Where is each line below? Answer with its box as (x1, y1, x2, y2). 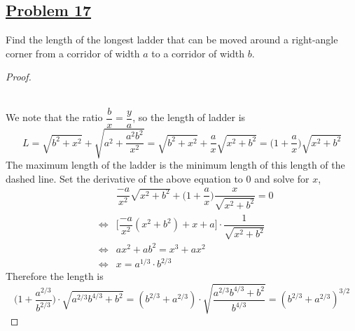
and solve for (254, 171, 309, 185)
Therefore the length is (6, 269, 104, 283)
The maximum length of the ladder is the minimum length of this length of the (6, 157, 345, 172)
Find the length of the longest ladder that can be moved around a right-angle (6, 32, 338, 47)
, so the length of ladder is (132, 110, 246, 125)
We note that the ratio (6, 110, 103, 125)
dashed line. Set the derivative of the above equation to (6, 171, 243, 185)
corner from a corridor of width (6, 45, 140, 60)
